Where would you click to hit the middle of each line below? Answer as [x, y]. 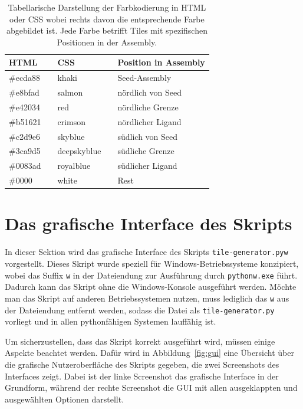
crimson [72, 121]
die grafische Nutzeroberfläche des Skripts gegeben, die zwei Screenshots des [142, 364]
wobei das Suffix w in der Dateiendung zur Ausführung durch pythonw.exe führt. [151, 275]
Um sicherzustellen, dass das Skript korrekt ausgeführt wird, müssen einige [140, 341]
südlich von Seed [148, 136]
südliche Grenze [146, 151]
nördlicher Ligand [149, 121]
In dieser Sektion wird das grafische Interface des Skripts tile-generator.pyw [146, 252]
